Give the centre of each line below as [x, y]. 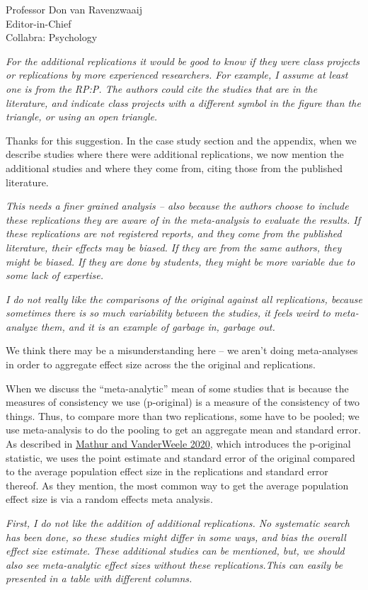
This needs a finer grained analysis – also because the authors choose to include [177, 206]
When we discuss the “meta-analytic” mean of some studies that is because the [177, 388]
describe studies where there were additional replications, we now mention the [175, 154]
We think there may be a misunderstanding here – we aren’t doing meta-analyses [182, 350]
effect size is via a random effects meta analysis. [109, 499]
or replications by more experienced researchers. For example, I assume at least [177, 75]
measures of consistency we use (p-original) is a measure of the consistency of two [183, 402]
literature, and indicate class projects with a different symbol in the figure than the [183, 102]
